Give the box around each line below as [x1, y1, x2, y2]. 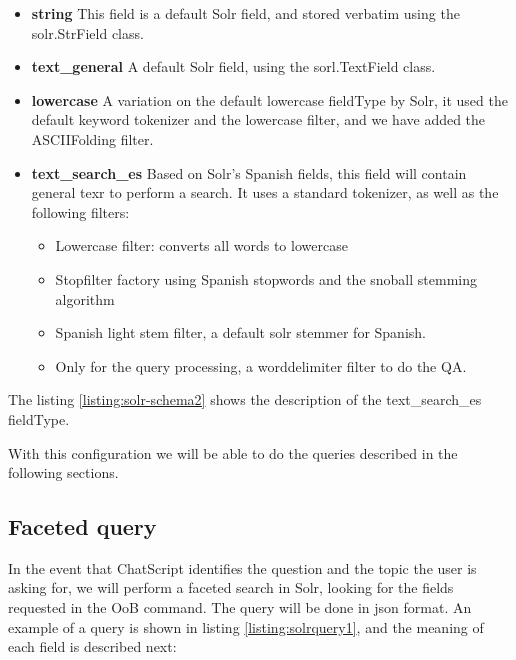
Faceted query [8, 511, 157, 542]
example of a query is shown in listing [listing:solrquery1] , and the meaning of [8, 616, 484, 637]
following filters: [31, 201, 130, 222]
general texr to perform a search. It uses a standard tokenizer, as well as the [31, 182, 499, 203]
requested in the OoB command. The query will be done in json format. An [8, 597, 472, 618]
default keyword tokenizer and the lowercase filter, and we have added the [31, 109, 486, 130]
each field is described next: [8, 636, 177, 657]
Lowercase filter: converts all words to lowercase [55, 235, 348, 256]
